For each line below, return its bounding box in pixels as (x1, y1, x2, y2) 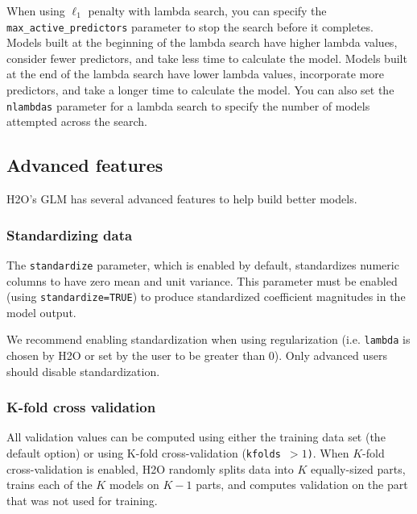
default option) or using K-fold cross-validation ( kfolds (6, 445, 281, 462)
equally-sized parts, (310, 460, 406, 477)
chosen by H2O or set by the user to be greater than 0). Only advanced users (6, 347, 388, 364)
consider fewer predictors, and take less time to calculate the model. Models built (6, 49, 407, 66)
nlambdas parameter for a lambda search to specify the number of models (6, 97, 370, 114)
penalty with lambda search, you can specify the (88, 2, 327, 19)
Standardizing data (6, 224, 133, 244)
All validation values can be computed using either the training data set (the (6, 428, 386, 445)
